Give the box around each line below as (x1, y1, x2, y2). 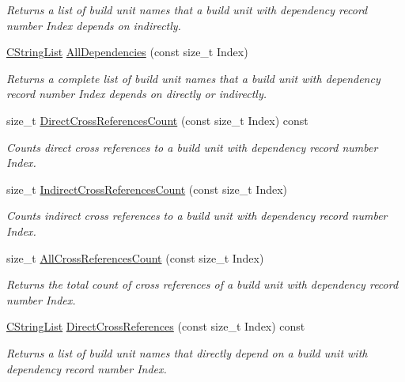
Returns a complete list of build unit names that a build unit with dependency (6, 70, 380, 86)
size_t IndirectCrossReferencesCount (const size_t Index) (6, 180, 288, 197)
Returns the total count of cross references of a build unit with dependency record (6, 276, 399, 293)
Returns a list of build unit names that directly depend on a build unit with (6, 344, 368, 361)
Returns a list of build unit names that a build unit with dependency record (6, 2, 368, 17)
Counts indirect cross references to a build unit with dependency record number (6, 207, 388, 224)
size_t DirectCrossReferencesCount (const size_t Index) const (6, 112, 308, 128)
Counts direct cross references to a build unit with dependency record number (6, 138, 378, 155)
